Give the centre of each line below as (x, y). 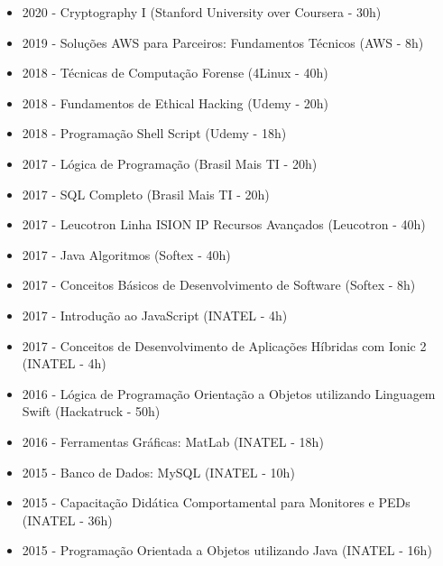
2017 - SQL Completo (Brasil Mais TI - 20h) (146, 194)
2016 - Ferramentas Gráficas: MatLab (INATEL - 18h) (173, 441)
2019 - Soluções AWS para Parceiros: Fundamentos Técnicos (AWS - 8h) (223, 42)
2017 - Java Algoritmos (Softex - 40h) (126, 254)
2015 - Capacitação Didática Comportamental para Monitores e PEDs (216, 502)
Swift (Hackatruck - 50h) (91, 411)
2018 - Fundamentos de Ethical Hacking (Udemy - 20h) (175, 102)
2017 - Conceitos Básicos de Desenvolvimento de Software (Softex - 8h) (219, 285)
